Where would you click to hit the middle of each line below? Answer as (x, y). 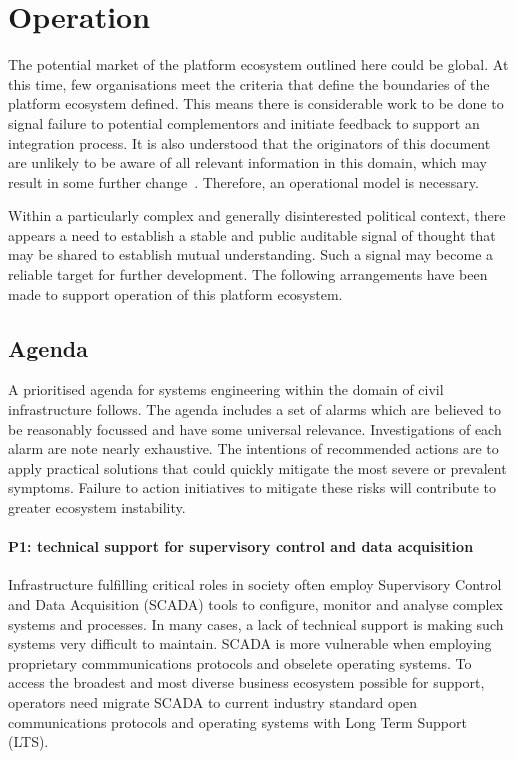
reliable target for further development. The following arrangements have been (248, 274)
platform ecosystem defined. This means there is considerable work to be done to (256, 103)
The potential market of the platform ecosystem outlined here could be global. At (258, 64)
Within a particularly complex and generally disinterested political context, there (257, 215)
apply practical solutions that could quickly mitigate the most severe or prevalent (257, 467)
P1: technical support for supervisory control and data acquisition (241, 546)
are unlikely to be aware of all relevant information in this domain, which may (247, 162)
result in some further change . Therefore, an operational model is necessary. (243, 181)
